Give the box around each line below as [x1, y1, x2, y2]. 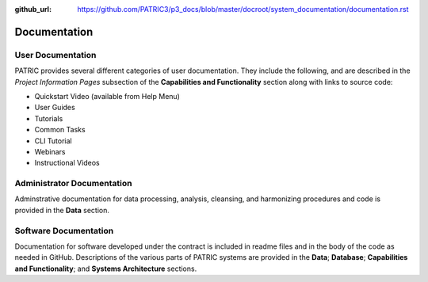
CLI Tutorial [34, 135, 73, 146]
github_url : [14, 5, 52, 13]
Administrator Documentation [14, 178, 132, 189]
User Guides [34, 103, 75, 112]
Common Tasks [34, 125, 86, 135]
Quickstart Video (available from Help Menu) [34, 91, 180, 101]
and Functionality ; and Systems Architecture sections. [14, 264, 197, 273]
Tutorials [34, 113, 63, 123]
